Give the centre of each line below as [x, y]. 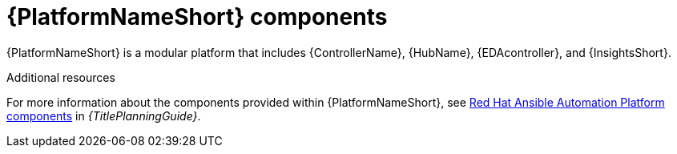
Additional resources [61, 77]
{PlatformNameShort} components [197, 17]
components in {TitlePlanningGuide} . [104, 115]
